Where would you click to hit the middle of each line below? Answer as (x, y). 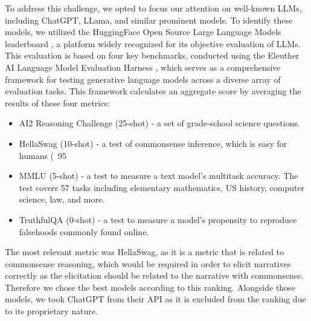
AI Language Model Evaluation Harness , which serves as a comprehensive (143, 67)
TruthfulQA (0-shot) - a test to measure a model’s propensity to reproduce (158, 219)
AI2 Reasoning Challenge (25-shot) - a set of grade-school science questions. (159, 123)
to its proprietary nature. (51, 311)
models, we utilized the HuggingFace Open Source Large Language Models (143, 32)
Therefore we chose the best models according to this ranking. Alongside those (150, 287)
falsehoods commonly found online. (84, 231)
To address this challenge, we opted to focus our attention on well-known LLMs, (153, 8)
